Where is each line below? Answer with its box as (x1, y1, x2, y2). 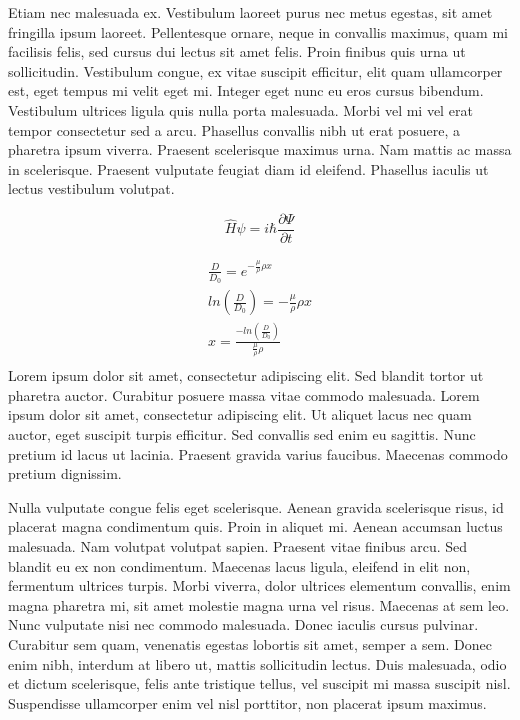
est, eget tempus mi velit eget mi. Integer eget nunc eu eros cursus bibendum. (8, 80, 484, 101)
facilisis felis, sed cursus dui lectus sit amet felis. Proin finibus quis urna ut (8, 41, 466, 62)
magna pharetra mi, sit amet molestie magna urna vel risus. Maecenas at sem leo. (8, 594, 510, 615)
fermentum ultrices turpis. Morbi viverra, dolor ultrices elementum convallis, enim (8, 575, 511, 596)
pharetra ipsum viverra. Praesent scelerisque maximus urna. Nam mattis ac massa (8, 139, 512, 160)
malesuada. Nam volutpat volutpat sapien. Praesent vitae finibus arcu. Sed (8, 536, 468, 557)
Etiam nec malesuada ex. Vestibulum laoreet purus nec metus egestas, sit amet (8, 2, 493, 22)
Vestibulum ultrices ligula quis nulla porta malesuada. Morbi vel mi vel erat (8, 99, 473, 120)
